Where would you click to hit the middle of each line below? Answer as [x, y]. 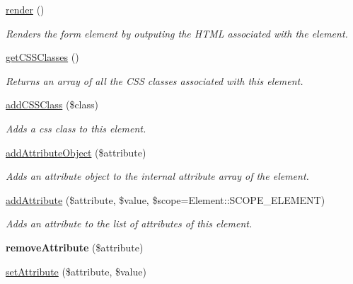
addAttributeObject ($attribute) [76, 152]
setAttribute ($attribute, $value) [76, 271]
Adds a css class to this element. [76, 128]
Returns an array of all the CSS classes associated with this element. [155, 80]
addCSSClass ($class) [52, 104]
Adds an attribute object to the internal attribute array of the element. [157, 176]
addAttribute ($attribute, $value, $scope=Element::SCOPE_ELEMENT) [166, 199]
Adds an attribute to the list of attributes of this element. [129, 223]
